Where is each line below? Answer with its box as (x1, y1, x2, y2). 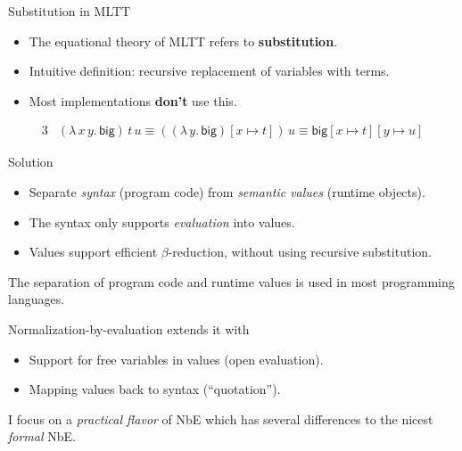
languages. (8, 290, 65, 308)
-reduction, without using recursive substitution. (168, 242, 432, 261)
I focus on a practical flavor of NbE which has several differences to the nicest (8, 409, 433, 428)
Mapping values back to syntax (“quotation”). (29, 380, 281, 398)
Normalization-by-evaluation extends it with (8, 319, 250, 338)
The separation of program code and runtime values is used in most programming (8, 272, 455, 291)
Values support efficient (29, 242, 158, 261)
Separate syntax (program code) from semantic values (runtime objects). (29, 183, 425, 201)
